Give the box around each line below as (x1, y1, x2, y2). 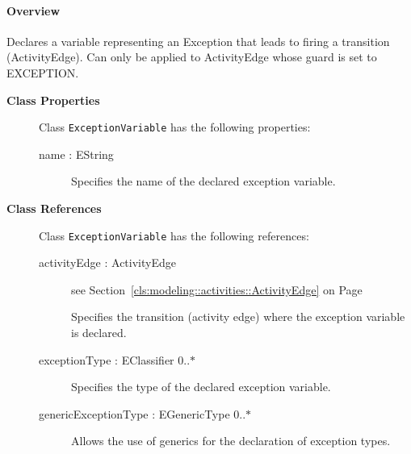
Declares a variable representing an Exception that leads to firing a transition (6, 32, 390, 49)
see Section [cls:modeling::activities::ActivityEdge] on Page (71, 281, 363, 298)
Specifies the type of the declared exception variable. (71, 378, 331, 395)
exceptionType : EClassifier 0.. (39, 351, 191, 368)
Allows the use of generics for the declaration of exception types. (71, 432, 391, 449)
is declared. (71, 324, 127, 341)
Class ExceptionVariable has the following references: (39, 227, 309, 244)
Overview (6, 2, 61, 19)
